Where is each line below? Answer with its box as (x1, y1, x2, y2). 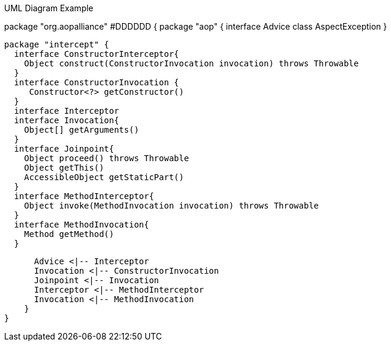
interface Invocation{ (14, 116, 119, 125)
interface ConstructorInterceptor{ (14, 49, 180, 59)
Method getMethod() (24, 229, 114, 239)
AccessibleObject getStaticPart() (24, 172, 184, 182)
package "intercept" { (4, 40, 110, 49)
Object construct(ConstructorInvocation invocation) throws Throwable (24, 59, 359, 68)
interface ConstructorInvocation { (14, 78, 180, 87)
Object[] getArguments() (24, 125, 139, 134)
